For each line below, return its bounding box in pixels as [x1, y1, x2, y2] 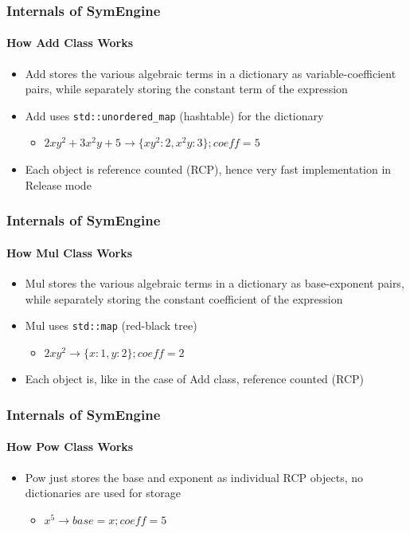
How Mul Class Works [6, 244, 133, 261]
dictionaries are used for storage [25, 484, 182, 501]
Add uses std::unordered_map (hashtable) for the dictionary [25, 107, 324, 123]
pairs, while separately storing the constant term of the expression [25, 80, 348, 97]
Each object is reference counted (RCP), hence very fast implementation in [25, 161, 392, 178]
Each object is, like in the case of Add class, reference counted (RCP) [25, 370, 364, 387]
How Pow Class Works [6, 438, 134, 455]
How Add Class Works [6, 34, 134, 51]
